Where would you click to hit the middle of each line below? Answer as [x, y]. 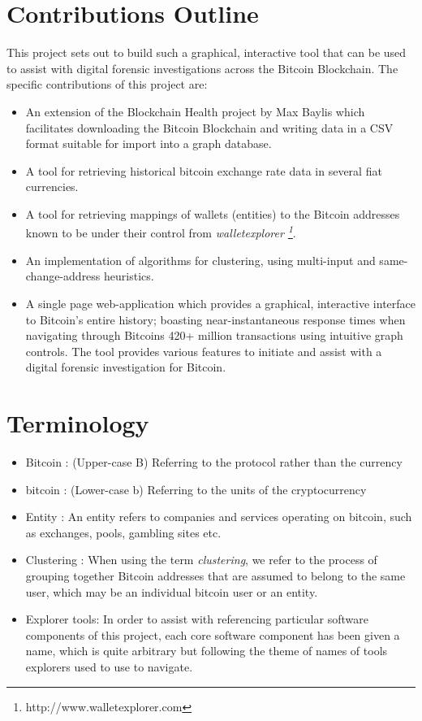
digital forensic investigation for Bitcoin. [126, 367]
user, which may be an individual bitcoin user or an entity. [172, 591]
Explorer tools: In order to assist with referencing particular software [197, 619]
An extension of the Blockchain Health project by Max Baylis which [195, 111]
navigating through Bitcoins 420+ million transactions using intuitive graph [214, 335]
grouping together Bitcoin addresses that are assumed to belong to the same [215, 575]
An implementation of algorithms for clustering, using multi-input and [200, 260]
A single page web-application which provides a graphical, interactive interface [220, 303]
